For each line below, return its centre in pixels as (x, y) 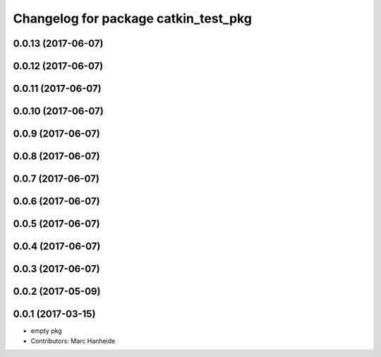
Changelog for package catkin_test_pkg (132, 18)
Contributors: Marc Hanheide (73, 341)
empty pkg (47, 331)
